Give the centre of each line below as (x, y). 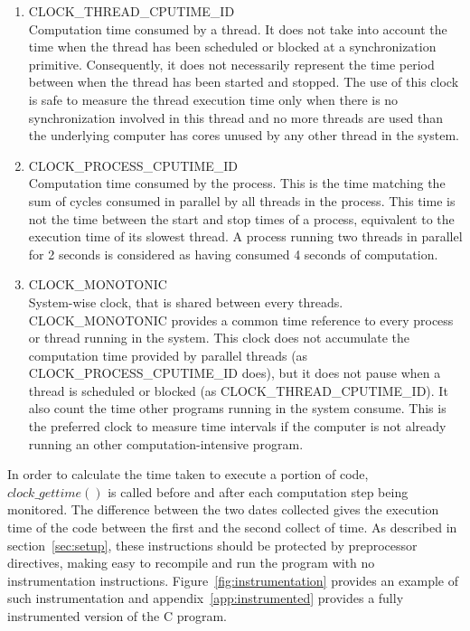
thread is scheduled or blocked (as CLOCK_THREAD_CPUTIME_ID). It (238, 390)
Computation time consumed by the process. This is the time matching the (237, 183)
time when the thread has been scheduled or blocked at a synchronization (232, 47)
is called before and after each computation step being (258, 491)
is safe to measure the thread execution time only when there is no (213, 99)
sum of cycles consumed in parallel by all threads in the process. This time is (242, 200)
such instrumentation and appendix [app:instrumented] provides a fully (206, 598)
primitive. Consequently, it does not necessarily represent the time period (231, 64)
